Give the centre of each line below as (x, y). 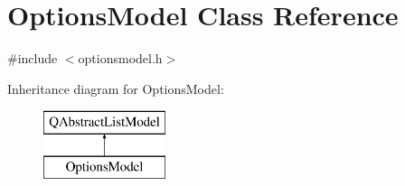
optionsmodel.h (120, 58)
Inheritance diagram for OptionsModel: (116, 88)
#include (33, 58)
